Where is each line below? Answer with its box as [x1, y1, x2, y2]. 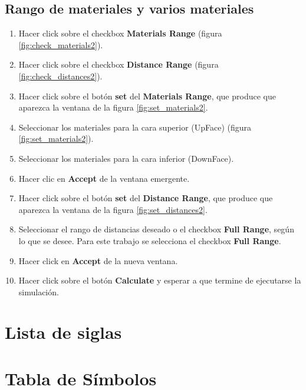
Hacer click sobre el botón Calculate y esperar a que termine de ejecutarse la [18, 274, 301, 286]
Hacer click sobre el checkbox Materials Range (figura [18, 27, 222, 39]
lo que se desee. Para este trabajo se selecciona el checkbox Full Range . [18, 234, 281, 246]
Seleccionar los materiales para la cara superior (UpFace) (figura [18, 121, 252, 133]
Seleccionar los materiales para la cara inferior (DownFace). [18, 152, 234, 164]
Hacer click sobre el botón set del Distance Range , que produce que [18, 192, 273, 204]
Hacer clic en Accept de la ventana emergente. [18, 172, 190, 184]
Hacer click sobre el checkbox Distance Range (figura [18, 58, 219, 71]
